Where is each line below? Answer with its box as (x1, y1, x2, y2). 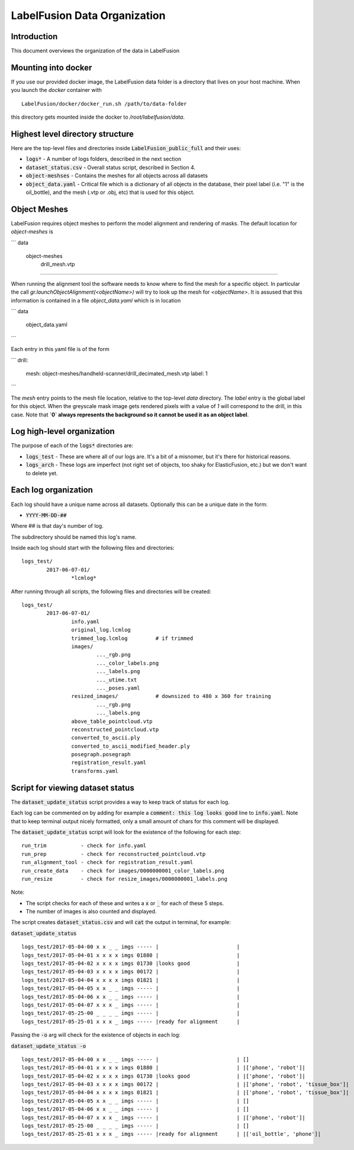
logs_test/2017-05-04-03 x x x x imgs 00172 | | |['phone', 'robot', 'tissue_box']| (21, 1081, 349, 1088)
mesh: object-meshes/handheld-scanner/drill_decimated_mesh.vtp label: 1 (25, 369, 208, 377)
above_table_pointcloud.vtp (71, 718, 153, 725)
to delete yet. (25, 469, 58, 477)
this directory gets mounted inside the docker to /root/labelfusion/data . (11, 113, 185, 121)
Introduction (11, 31, 58, 42)
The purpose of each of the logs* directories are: (11, 442, 134, 449)
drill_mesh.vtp (40, 261, 75, 268)
